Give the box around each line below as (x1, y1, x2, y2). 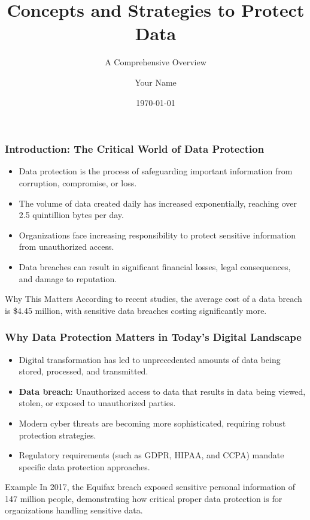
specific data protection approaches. (19, 460, 150, 473)
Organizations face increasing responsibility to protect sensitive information (19, 228, 296, 241)
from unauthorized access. (19, 240, 114, 253)
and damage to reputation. (19, 272, 117, 285)
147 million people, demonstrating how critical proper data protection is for (5, 492, 282, 504)
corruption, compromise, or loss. (19, 176, 137, 189)
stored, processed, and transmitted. (19, 365, 148, 377)
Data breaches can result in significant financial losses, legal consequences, (19, 260, 291, 273)
